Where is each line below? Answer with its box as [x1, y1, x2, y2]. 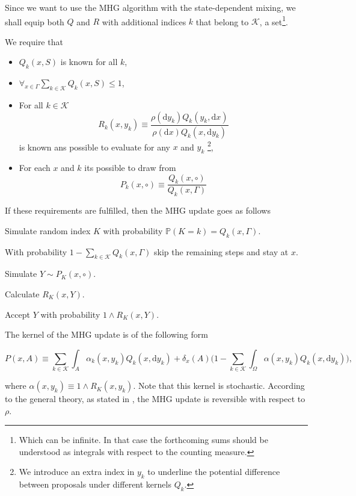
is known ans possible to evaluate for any [19, 140, 170, 153]
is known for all [60, 55, 118, 68]
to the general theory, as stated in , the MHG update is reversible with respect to [5, 392, 305, 405]
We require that [5, 35, 63, 48]
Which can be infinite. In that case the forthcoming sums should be [19, 433, 268, 446]
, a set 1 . [259, 13, 288, 28]
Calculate [5, 287, 40, 300]
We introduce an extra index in [19, 465, 135, 478]
